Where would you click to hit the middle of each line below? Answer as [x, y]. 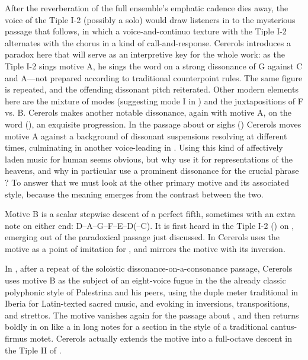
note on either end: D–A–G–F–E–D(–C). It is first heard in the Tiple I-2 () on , [150, 225]
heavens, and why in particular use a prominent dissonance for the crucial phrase [152, 171]
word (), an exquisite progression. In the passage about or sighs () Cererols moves [153, 124]
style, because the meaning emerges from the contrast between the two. [134, 194]
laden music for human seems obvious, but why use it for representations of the [149, 159]
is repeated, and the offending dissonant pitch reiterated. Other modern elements [152, 89]
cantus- [284, 326]
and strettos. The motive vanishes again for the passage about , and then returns [152, 315]
